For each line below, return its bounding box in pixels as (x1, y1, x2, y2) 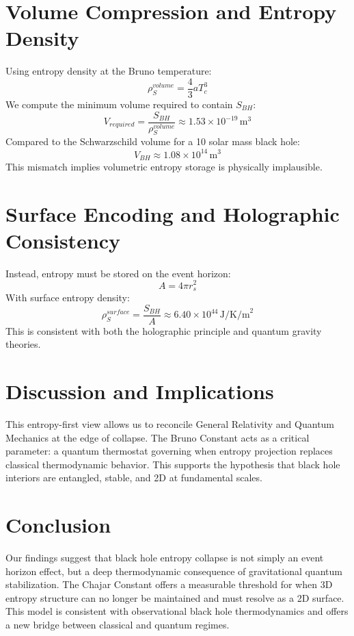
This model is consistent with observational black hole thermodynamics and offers (5, 604, 349, 618)
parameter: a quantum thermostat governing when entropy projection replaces (5, 444, 333, 458)
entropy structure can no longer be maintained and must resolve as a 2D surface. (5, 590, 344, 605)
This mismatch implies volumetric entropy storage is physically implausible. (5, 159, 323, 173)
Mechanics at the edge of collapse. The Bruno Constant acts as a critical (5, 430, 310, 444)
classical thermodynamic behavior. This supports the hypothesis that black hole (5, 457, 340, 471)
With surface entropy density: (5, 290, 130, 304)
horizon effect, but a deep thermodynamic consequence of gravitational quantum (5, 563, 342, 578)
